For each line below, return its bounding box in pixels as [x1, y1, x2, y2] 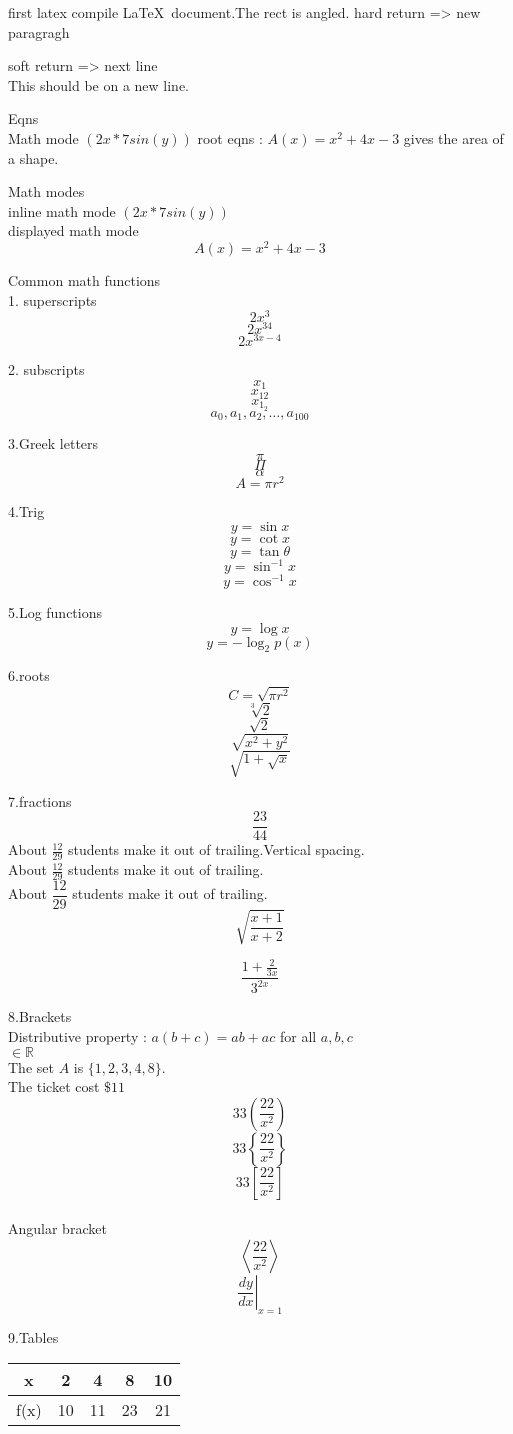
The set [8, 1056, 54, 1077]
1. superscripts [8, 289, 97, 310]
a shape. [8, 147, 59, 168]
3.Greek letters [8, 433, 99, 454]
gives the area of [403, 127, 504, 148]
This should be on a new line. [8, 74, 189, 95]
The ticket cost [8, 1076, 100, 1097]
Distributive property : [8, 1026, 147, 1047]
